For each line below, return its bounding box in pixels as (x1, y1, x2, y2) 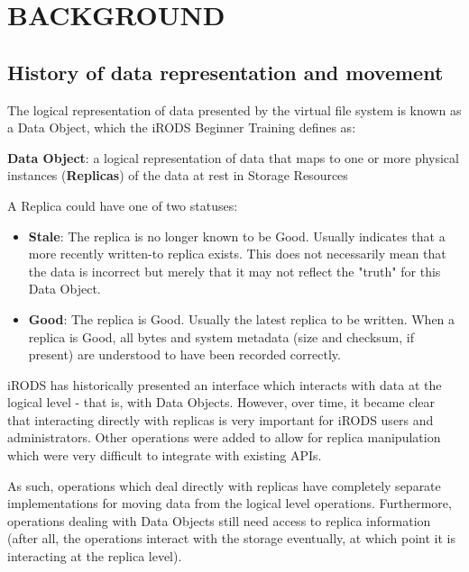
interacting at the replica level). (7, 547, 182, 566)
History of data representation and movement (7, 58, 444, 86)
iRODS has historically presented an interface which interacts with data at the (7, 375, 442, 394)
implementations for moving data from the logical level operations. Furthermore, (7, 494, 452, 513)
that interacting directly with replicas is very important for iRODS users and (7, 410, 434, 429)
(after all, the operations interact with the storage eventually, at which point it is (7, 529, 456, 548)
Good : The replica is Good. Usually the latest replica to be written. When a (28, 309, 455, 328)
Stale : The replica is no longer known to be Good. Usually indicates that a (28, 226, 446, 245)
